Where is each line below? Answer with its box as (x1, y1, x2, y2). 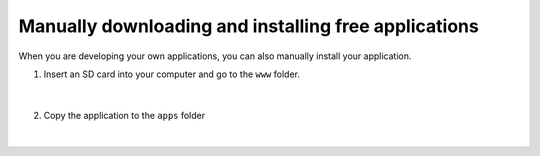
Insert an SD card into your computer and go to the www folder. (43, 68, 300, 80)
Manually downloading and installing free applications (18, 15, 479, 37)
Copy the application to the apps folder (43, 109, 205, 121)
